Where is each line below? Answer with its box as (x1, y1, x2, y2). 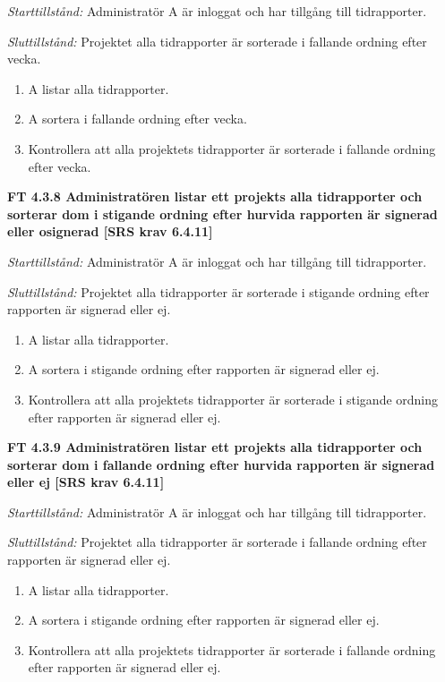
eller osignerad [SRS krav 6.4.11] (7, 222, 213, 241)
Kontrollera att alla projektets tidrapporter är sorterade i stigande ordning (28, 389, 439, 408)
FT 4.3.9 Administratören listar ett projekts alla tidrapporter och (7, 438, 423, 456)
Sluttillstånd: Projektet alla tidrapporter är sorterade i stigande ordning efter (7, 282, 430, 301)
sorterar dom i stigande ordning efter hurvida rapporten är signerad (7, 204, 438, 223)
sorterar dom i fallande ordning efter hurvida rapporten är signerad (7, 455, 435, 473)
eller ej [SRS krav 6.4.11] (7, 473, 165, 491)
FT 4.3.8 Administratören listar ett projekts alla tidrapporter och (7, 187, 423, 206)
